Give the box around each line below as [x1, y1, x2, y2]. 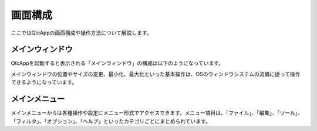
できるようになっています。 [11, 79, 77, 86]
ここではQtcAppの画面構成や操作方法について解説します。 [11, 29, 152, 36]
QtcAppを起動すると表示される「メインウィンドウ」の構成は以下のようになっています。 [11, 60, 224, 67]
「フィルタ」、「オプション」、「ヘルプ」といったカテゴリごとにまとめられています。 [11, 118, 211, 125]
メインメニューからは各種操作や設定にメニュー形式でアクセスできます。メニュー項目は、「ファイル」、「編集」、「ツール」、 [11, 109, 303, 116]
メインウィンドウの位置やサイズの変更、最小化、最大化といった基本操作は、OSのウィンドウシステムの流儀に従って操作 [11, 70, 301, 77]
